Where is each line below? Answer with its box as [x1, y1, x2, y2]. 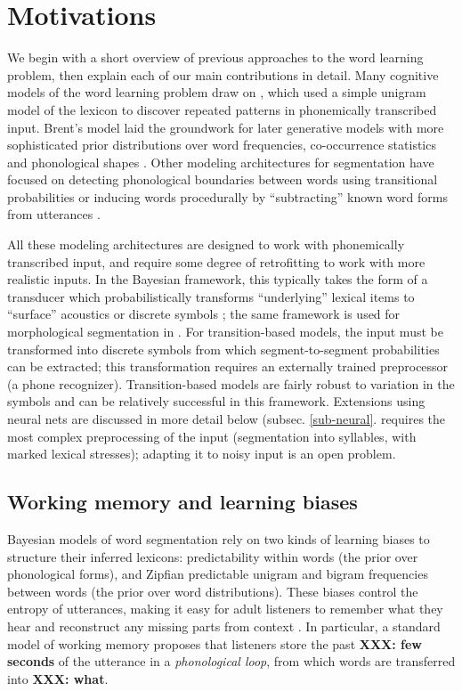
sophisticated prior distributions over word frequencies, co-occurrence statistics [7, 135, 436, 154]
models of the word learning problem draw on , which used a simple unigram [7, 83, 426, 102]
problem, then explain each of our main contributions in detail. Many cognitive [7, 65, 439, 84]
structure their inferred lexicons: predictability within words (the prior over [7, 547, 418, 565]
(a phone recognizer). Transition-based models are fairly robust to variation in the [7, 374, 455, 393]
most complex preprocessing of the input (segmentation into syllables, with [7, 427, 417, 445]
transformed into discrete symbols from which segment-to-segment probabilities [7, 339, 440, 358]
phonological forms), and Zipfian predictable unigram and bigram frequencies [7, 565, 428, 583]
